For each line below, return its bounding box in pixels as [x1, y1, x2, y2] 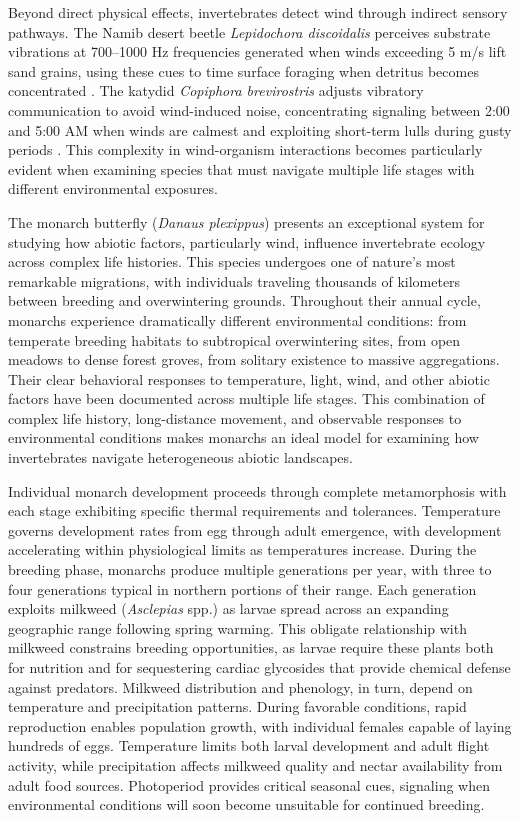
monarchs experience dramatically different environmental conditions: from [8, 309, 467, 330]
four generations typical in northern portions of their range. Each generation [8, 578, 477, 599]
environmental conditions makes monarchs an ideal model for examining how [8, 427, 479, 448]
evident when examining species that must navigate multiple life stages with [8, 158, 475, 179]
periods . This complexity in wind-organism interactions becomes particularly [8, 139, 483, 160]
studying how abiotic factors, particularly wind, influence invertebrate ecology [8, 231, 486, 252]
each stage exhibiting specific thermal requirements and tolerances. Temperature [8, 500, 501, 521]
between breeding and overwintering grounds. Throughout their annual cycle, [8, 290, 481, 311]
